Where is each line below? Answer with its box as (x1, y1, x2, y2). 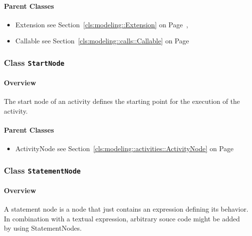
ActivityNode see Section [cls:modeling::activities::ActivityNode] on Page (15, 143, 234, 154)
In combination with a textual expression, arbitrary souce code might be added (4, 213, 240, 223)
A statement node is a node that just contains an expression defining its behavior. (4, 203, 249, 214)
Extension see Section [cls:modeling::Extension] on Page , (15, 19, 188, 29)
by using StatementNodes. (4, 223, 82, 233)
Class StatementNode (4, 164, 81, 176)
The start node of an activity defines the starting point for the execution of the (4, 96, 240, 106)
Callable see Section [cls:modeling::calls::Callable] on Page (15, 36, 189, 46)
